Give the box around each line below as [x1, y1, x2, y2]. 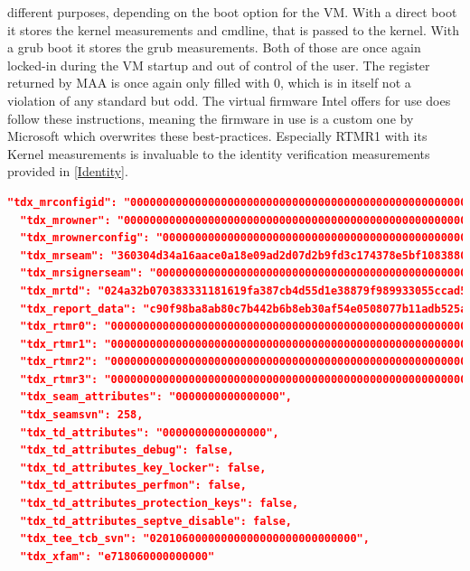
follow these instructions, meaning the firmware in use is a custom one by [7, 108, 414, 127]
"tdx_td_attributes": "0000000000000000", [20, 426, 279, 439]
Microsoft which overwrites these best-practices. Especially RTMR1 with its [7, 126, 428, 145]
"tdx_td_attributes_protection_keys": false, [20, 497, 299, 510]
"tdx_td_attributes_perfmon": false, [20, 479, 247, 492]
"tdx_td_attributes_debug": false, [20, 444, 234, 457]
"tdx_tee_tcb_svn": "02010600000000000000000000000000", [20, 532, 370, 546]
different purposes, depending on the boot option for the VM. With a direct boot [7, 3, 457, 21]
